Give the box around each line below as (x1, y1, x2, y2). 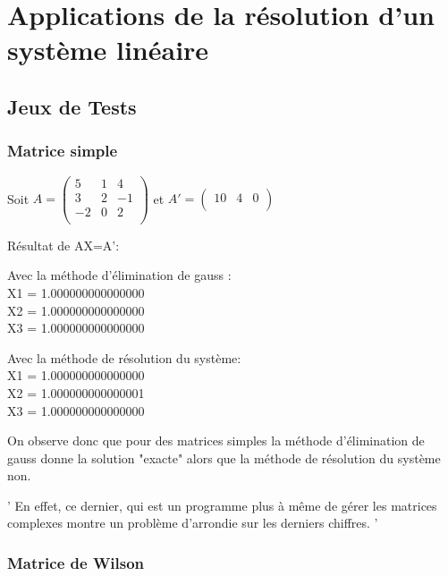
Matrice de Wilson (7, 551, 145, 573)
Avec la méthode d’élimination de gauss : (7, 266, 232, 284)
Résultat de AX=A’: (7, 235, 120, 254)
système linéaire (7, 31, 209, 68)
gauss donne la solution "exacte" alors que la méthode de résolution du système (7, 448, 441, 467)
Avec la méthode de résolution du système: (7, 348, 241, 367)
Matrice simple (7, 140, 118, 162)
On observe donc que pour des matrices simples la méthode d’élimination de (7, 431, 425, 450)
